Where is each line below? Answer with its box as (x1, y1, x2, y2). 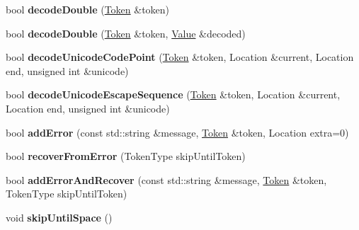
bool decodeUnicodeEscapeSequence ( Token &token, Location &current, (6, 87, 341, 102)
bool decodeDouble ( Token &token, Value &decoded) (6, 25, 246, 40)
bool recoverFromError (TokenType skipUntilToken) (6, 149, 246, 163)
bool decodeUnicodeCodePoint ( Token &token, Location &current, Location (6, 50, 354, 64)
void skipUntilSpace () (6, 209, 113, 224)
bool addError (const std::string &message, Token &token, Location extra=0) (6, 125, 349, 139)
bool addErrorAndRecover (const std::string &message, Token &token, (6, 172, 327, 187)
